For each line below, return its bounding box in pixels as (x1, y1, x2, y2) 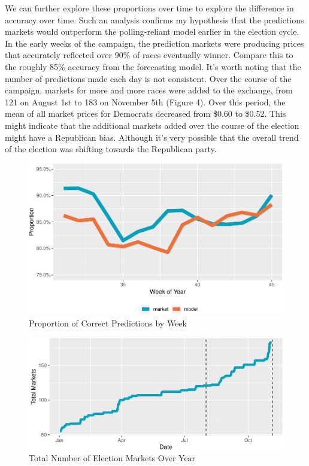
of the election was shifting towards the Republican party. (5, 143, 217, 155)
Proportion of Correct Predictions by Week (29, 316, 187, 329)
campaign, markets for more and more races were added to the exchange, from (5, 84, 293, 96)
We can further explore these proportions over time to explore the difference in (5, 2, 294, 14)
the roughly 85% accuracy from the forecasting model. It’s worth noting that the (5, 60, 301, 72)
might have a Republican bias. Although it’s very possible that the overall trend (5, 131, 299, 143)
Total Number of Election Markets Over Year (29, 452, 196, 464)
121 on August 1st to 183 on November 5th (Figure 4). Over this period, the (5, 95, 286, 108)
